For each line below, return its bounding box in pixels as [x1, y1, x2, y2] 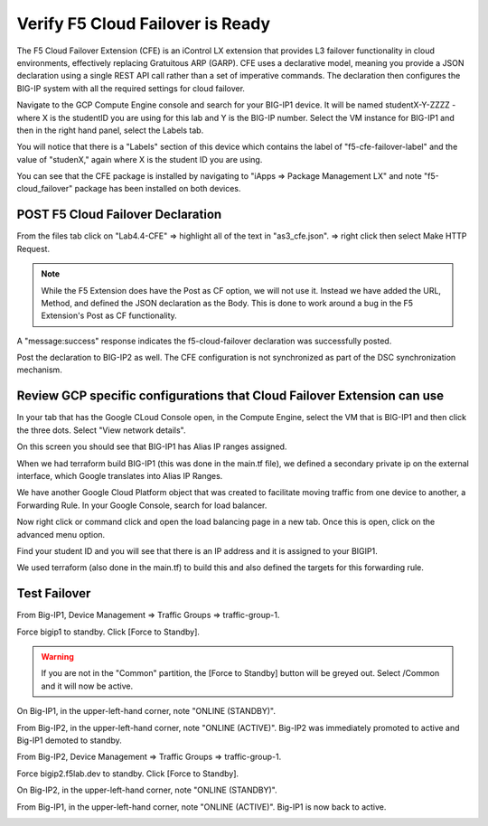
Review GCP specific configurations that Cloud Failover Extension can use [16, 389, 445, 404]
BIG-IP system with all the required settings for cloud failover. [16, 82, 246, 94]
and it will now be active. [41, 681, 134, 691]
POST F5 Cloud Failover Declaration [16, 207, 222, 222]
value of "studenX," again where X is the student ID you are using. [16, 154, 263, 164]
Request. [16, 243, 50, 254]
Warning [41, 651, 74, 662]
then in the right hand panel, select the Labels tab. [16, 125, 204, 136]
